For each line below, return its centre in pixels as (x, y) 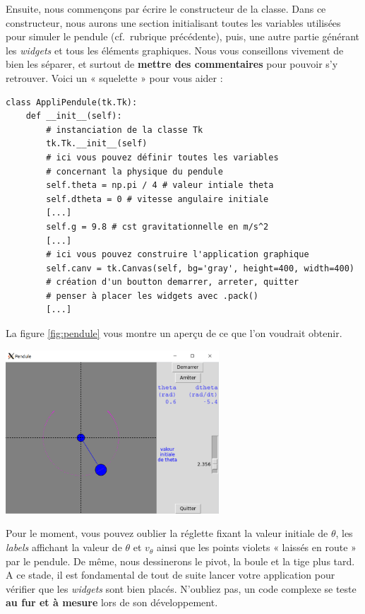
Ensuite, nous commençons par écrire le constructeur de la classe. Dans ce (166, 8)
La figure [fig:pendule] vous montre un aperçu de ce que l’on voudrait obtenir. (174, 333)
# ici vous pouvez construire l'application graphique (178, 255)
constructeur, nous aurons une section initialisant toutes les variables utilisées (173, 22)
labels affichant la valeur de (64, 547)
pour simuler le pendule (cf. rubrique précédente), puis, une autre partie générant (183, 36)
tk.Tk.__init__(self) (97, 144)
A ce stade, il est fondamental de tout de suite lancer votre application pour (170, 575)
